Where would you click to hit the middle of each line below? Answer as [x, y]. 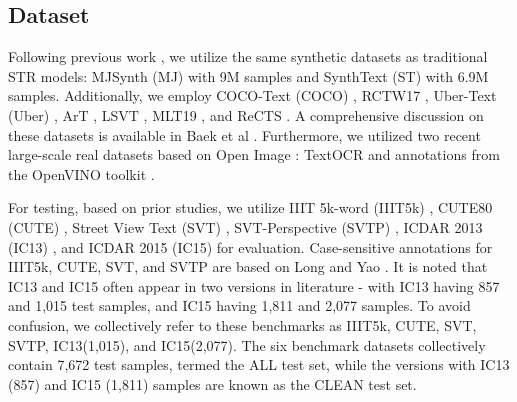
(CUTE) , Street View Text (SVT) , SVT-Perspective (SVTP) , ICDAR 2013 [245, 226]
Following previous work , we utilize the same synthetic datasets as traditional [248, 56]
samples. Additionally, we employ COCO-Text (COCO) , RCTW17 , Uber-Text [252, 95]
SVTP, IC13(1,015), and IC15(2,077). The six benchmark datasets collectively [247, 344]
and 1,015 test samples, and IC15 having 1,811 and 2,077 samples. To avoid [239, 305]
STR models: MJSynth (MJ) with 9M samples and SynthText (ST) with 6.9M [248, 75]
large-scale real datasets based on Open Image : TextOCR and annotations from [254, 154]
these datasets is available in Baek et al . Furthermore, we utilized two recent [244, 134]
